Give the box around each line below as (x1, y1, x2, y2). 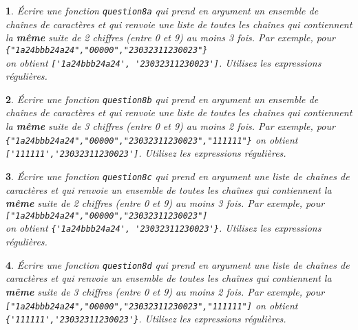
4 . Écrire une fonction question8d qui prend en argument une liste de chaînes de (6, 257, 350, 272)
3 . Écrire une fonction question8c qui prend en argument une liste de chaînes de (6, 168, 350, 183)
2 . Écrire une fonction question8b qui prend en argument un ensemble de (6, 91, 319, 106)
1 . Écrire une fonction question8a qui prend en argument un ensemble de (6, 3, 319, 17)
